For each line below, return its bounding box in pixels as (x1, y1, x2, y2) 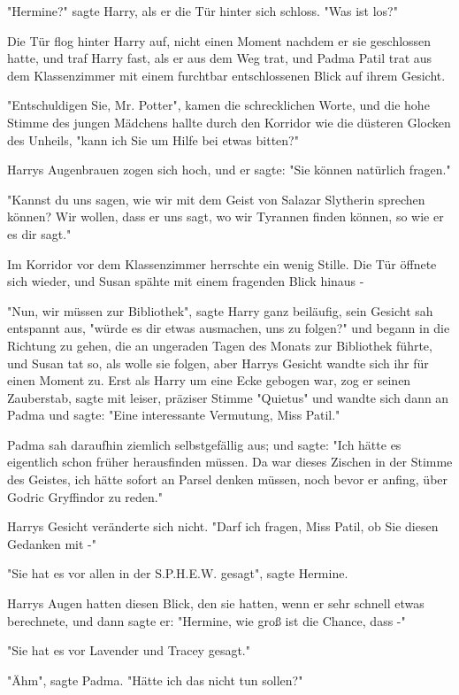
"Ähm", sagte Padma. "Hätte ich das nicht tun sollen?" (7, 670, 303, 689)
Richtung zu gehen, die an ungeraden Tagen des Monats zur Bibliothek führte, (7, 336, 432, 354)
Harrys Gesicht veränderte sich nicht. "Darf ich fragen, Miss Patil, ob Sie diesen (7, 517, 439, 536)
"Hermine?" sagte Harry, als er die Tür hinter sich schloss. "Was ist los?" (7, 2, 398, 19)
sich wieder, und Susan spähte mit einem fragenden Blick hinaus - (7, 272, 364, 290)
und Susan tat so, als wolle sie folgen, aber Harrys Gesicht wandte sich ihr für (7, 353, 429, 372)
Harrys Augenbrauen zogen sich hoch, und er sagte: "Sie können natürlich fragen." (7, 160, 451, 179)
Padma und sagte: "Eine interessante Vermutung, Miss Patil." (7, 405, 340, 424)
